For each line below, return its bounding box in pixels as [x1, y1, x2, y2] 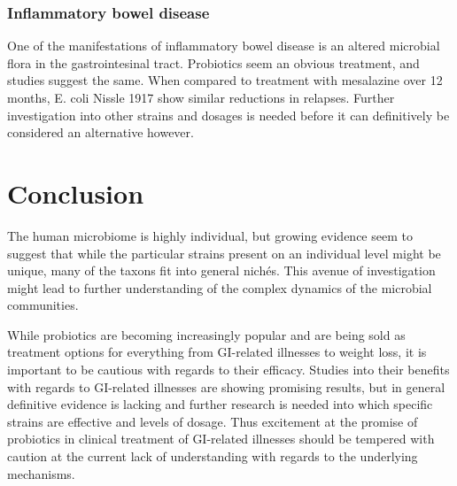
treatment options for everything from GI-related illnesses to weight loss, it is [7, 343, 427, 361]
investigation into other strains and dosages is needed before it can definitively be [7, 105, 450, 124]
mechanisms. [7, 464, 75, 482]
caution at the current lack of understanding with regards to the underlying [7, 447, 418, 466]
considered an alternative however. [7, 123, 194, 142]
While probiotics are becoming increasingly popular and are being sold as [7, 325, 406, 343]
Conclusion [7, 174, 144, 211]
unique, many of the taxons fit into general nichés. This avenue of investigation [7, 261, 436, 280]
